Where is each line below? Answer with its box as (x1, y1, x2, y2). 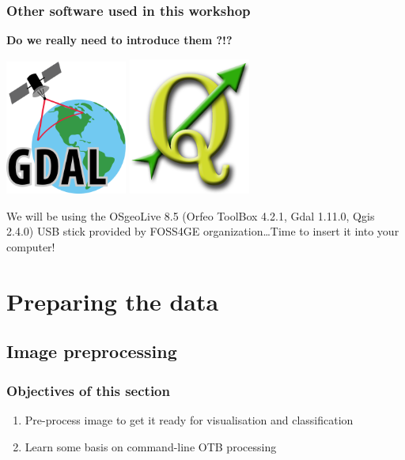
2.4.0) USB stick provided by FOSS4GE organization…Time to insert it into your (6, 223, 399, 239)
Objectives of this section (6, 380, 170, 400)
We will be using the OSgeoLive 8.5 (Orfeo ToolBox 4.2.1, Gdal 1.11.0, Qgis (6, 207, 375, 224)
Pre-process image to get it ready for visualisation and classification (25, 411, 354, 428)
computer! (6, 238, 55, 255)
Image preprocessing (6, 339, 177, 364)
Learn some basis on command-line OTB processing (25, 438, 277, 454)
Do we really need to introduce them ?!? (6, 32, 233, 48)
